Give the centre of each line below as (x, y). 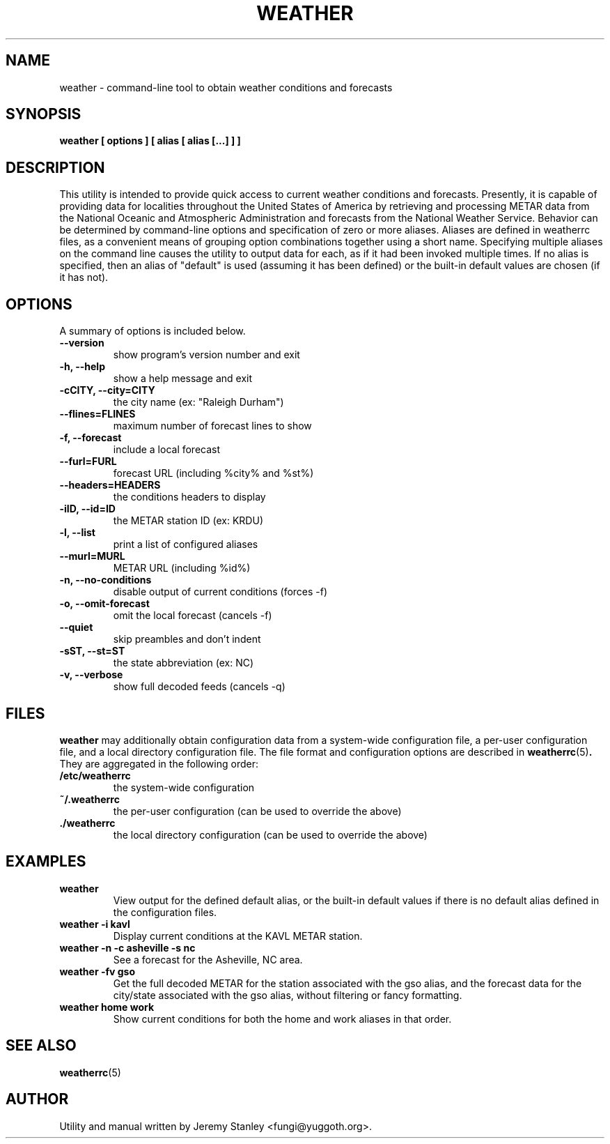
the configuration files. (165, 912)
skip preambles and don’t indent (187, 639)
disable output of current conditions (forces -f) (220, 592)
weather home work (107, 1007)
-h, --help (82, 367)
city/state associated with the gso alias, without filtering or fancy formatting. (288, 995)
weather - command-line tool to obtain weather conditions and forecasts (226, 87)
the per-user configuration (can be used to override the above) (257, 811)
